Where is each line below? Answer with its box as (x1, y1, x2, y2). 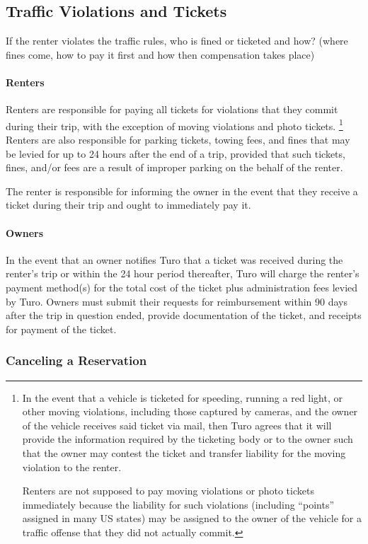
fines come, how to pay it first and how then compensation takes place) (6, 47, 315, 62)
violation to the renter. (22, 459, 122, 474)
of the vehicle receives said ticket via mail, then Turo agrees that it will (22, 417, 332, 432)
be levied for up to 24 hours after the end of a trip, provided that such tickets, (6, 146, 345, 161)
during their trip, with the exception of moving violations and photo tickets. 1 (6, 116, 343, 133)
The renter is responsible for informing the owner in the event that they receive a (6, 183, 358, 198)
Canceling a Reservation (6, 352, 147, 369)
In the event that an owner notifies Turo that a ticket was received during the (6, 252, 343, 267)
